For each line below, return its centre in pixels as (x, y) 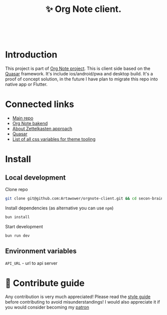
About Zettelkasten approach (42, 129)
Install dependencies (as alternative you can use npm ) (59, 208)
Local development (36, 177)
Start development (24, 226)
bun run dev (17, 236)
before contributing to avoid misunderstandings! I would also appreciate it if (83, 302)
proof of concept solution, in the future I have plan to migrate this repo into (82, 79)
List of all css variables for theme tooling (54, 139)
